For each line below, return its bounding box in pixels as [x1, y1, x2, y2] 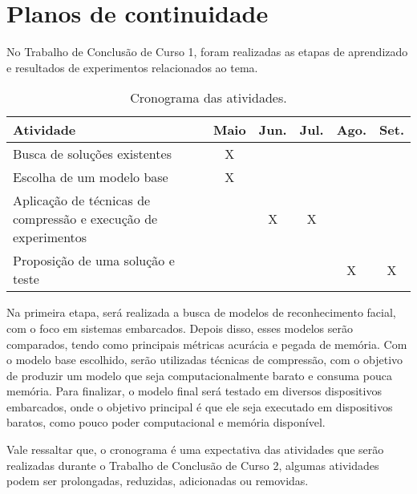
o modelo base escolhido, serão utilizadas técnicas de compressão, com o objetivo [6, 351, 403, 368]
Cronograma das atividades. [130, 88, 287, 107]
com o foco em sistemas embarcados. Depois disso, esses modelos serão [6, 319, 353, 336]
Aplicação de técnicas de [13, 191, 151, 210]
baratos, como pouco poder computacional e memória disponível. [6, 414, 326, 431]
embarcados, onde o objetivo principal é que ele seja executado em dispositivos [6, 398, 393, 415]
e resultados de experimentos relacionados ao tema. [6, 59, 258, 75]
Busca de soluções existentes [13, 144, 172, 164]
